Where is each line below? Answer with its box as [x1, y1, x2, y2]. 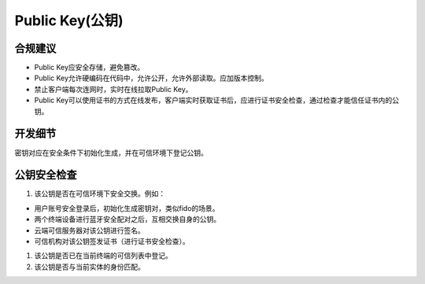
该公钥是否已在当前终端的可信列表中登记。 [34, 251, 172, 260]
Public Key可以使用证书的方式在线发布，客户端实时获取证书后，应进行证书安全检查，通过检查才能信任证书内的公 [34, 95, 400, 105]
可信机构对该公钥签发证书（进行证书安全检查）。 [34, 237, 190, 245]
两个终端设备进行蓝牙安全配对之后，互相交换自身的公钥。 [34, 215, 220, 224]
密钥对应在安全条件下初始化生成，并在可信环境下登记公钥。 [14, 148, 208, 157]
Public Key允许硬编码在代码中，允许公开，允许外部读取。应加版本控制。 [34, 73, 269, 83]
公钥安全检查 [14, 168, 77, 182]
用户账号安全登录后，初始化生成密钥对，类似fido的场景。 [34, 203, 220, 212]
